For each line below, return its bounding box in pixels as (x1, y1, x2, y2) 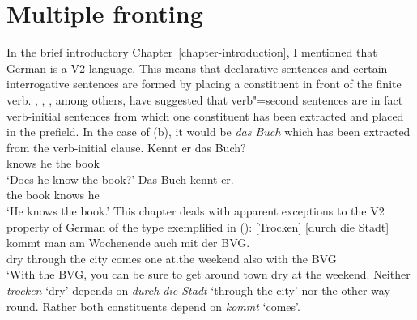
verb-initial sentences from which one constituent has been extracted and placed (6, 107, 404, 124)
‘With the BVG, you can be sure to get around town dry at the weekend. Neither (6, 266, 411, 283)
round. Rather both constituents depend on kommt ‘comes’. (6, 297, 300, 314)
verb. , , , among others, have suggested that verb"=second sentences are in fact (6, 91, 403, 108)
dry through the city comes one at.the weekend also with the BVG (6, 250, 337, 267)
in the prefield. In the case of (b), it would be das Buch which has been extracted (6, 123, 411, 140)
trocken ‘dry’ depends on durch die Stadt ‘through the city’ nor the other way (6, 282, 390, 299)
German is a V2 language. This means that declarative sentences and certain (6, 59, 388, 76)
